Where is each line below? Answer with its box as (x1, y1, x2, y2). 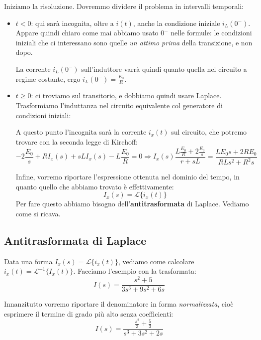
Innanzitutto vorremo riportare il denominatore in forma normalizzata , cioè (4, 299, 234, 309)
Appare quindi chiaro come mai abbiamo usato (15, 27, 159, 38)
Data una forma (4, 256, 53, 266)
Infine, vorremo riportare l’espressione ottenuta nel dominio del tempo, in (15, 171, 240, 182)
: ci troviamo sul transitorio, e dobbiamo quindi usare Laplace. (31, 90, 222, 101)
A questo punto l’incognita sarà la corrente (15, 127, 147, 137)
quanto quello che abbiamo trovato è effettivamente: (15, 181, 174, 191)
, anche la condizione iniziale (133, 17, 220, 28)
